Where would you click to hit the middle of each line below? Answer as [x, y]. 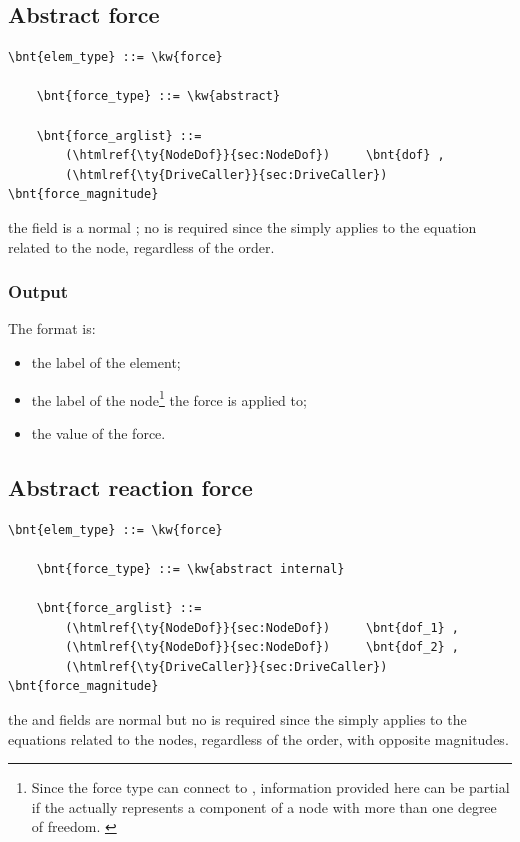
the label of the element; [106, 361]
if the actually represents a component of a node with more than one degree [264, 806]
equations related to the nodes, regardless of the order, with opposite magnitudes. [258, 738]
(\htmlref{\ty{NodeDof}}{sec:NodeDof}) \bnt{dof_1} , [262, 627]
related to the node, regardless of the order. [141, 246]
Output [38, 291]
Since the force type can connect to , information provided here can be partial [270, 787]
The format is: [52, 328]
